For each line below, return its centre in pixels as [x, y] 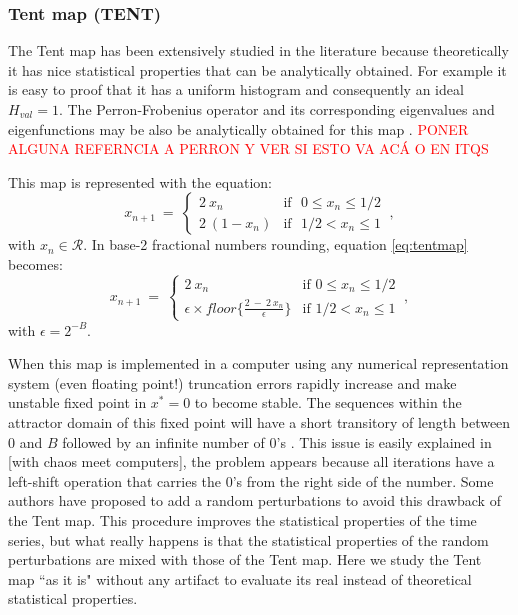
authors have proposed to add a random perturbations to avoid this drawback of [254, 500]
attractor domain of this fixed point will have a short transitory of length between [259, 422]
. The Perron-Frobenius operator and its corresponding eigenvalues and [276, 109]
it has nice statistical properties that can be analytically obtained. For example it [257, 69]
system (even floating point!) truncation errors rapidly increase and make [232, 382]
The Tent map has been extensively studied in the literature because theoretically [258, 50]
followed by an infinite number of [163, 441]
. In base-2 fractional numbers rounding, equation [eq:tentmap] [275, 244]
